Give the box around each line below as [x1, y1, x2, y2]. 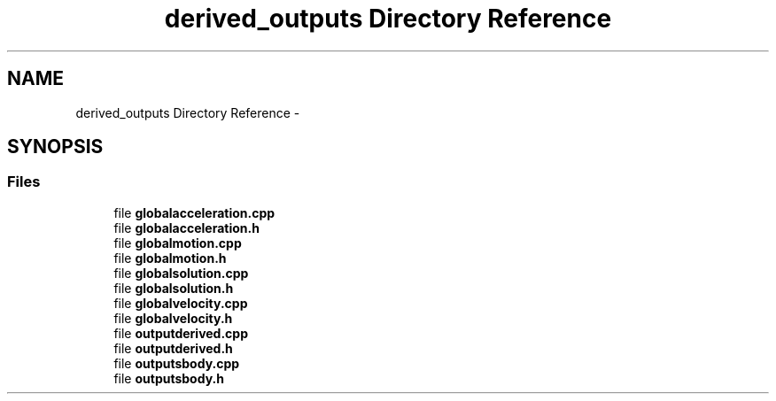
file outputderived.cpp [113, 325, 249, 341]
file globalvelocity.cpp [113, 295, 248, 311]
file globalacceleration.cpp [113, 204, 275, 220]
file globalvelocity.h [113, 310, 233, 326]
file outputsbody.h [113, 370, 224, 386]
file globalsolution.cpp [113, 265, 249, 281]
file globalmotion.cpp [113, 235, 242, 251]
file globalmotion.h [113, 250, 227, 266]
